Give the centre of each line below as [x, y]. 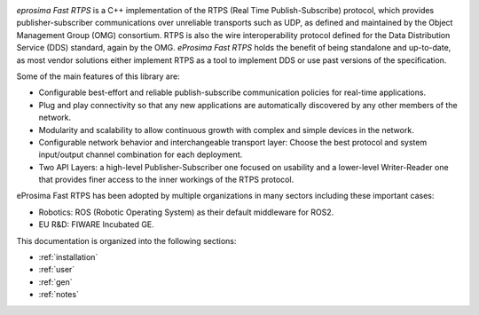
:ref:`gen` [55, 282]
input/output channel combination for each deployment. [141, 154]
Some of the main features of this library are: [98, 76]
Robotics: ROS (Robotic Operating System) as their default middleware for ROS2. [186, 212]
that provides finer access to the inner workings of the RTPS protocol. [166, 180]
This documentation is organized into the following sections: [126, 240]
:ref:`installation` [68, 257]
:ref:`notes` [59, 295]
